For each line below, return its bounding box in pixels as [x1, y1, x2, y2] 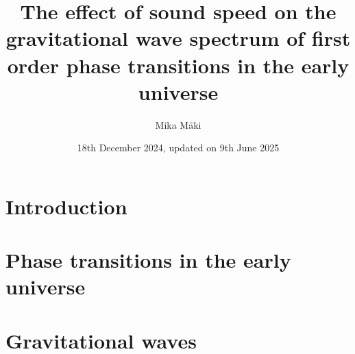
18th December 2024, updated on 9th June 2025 [77, 140, 280, 155]
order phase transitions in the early [7, 51, 350, 79]
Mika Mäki [155, 117, 201, 131]
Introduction [5, 192, 127, 220]
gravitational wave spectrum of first [5, 24, 351, 52]
